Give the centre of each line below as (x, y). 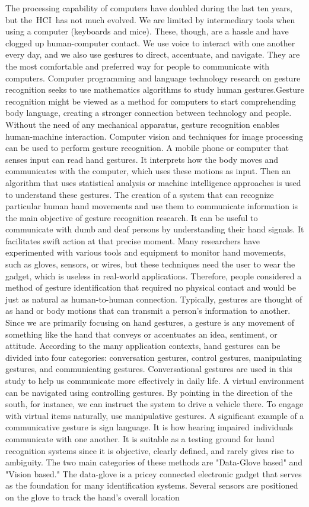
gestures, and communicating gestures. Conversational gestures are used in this (149, 369)
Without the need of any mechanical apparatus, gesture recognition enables (142, 124)
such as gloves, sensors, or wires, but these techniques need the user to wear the (150, 264)
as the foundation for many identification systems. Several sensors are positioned (152, 485)
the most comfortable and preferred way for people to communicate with (138, 66)
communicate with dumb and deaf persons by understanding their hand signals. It (155, 229)
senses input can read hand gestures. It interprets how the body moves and (142, 159)
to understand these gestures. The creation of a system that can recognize (140, 194)
